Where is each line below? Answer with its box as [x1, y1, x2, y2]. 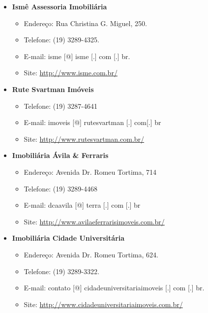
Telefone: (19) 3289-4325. [24, 34, 99, 45]
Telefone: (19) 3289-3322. [24, 266, 99, 276]
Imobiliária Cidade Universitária [12, 233, 125, 243]
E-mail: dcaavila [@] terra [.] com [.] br [24, 200, 141, 210]
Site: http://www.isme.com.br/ [24, 67, 118, 78]
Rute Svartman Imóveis [12, 84, 94, 94]
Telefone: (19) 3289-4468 [24, 183, 97, 193]
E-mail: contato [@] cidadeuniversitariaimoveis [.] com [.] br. [24, 282, 205, 293]
